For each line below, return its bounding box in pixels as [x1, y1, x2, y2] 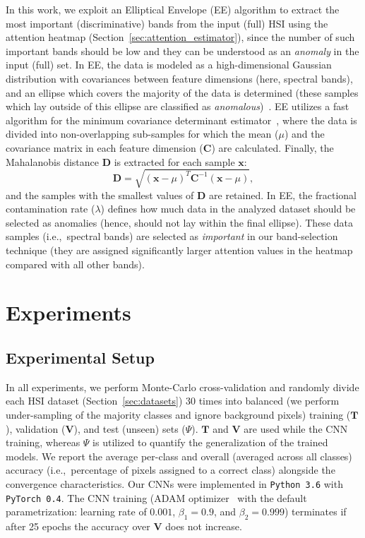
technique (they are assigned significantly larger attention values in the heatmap [6, 243, 353, 258]
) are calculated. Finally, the [211, 140, 334, 155]
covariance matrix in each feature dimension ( [6, 140, 203, 155]
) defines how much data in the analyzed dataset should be [100, 201, 356, 216]
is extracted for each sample [114, 154, 235, 169]
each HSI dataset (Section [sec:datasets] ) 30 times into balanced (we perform [6, 393, 340, 408]
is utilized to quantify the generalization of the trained [92, 435, 328, 450]
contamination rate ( [6, 201, 95, 216]
